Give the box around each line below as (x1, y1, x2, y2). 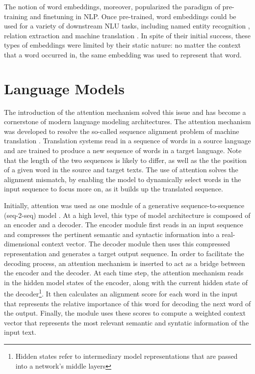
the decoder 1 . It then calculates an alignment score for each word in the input (4, 287, 238, 299)
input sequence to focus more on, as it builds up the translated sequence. (4, 184, 223, 194)
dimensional (4, 239, 40, 249)
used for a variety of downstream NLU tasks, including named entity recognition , (4, 21, 250, 31)
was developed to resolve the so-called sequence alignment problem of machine (4, 126, 239, 136)
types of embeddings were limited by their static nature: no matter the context (4, 40, 241, 50)
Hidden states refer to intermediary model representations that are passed (15, 351, 238, 361)
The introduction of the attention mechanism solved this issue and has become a (4, 107, 246, 117)
